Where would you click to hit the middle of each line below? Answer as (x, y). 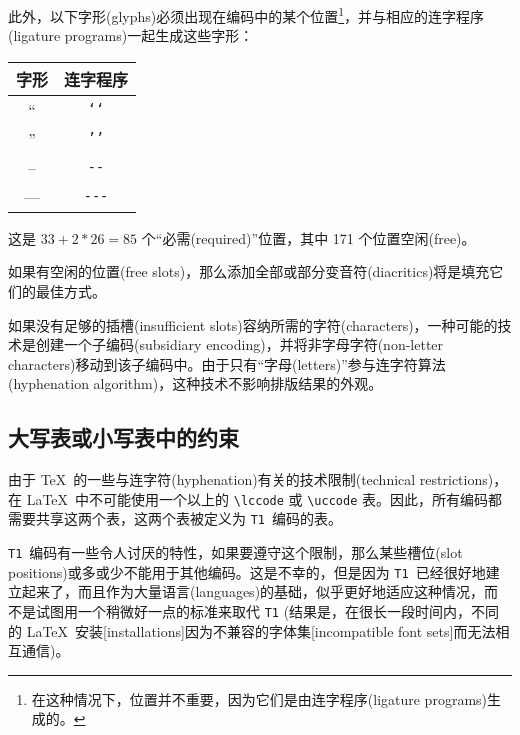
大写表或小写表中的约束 (123, 437)
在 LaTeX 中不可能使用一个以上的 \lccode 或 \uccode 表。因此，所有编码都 (255, 498)
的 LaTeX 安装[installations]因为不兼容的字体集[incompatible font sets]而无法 (252, 630)
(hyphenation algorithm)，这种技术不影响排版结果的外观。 (195, 383)
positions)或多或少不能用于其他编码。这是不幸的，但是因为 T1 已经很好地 (247, 571)
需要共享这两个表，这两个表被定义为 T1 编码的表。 (175, 518)
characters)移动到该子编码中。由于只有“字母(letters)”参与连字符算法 (227, 363)
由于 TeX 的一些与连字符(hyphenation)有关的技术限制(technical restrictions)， (258, 479)
